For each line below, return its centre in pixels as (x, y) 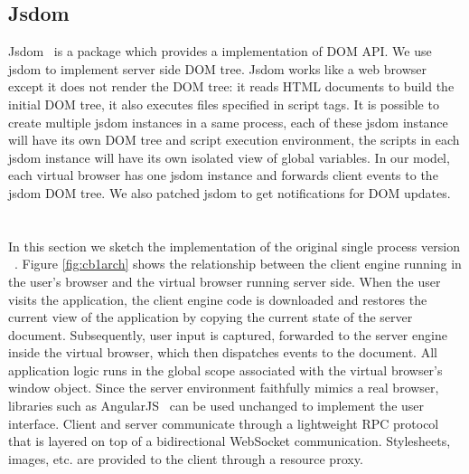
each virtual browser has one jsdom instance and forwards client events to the (223, 175)
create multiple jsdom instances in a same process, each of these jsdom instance (228, 122)
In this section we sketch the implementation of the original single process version (234, 246)
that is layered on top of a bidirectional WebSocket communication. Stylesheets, (230, 441)
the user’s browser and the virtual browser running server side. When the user (225, 281)
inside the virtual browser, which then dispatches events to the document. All (223, 352)
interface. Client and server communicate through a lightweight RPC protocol (224, 423)
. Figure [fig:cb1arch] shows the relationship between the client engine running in (238, 264)
